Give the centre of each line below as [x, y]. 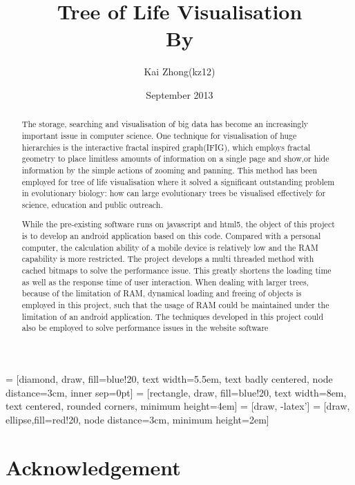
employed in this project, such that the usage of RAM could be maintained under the [175, 305]
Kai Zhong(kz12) [180, 72]
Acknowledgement [93, 467]
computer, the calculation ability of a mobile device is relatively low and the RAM [170, 247]
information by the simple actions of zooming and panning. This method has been [170, 170]
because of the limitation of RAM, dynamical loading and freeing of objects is [162, 293]
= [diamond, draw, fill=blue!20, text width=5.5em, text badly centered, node [169, 379]
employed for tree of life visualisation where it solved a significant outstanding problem [178, 181]
